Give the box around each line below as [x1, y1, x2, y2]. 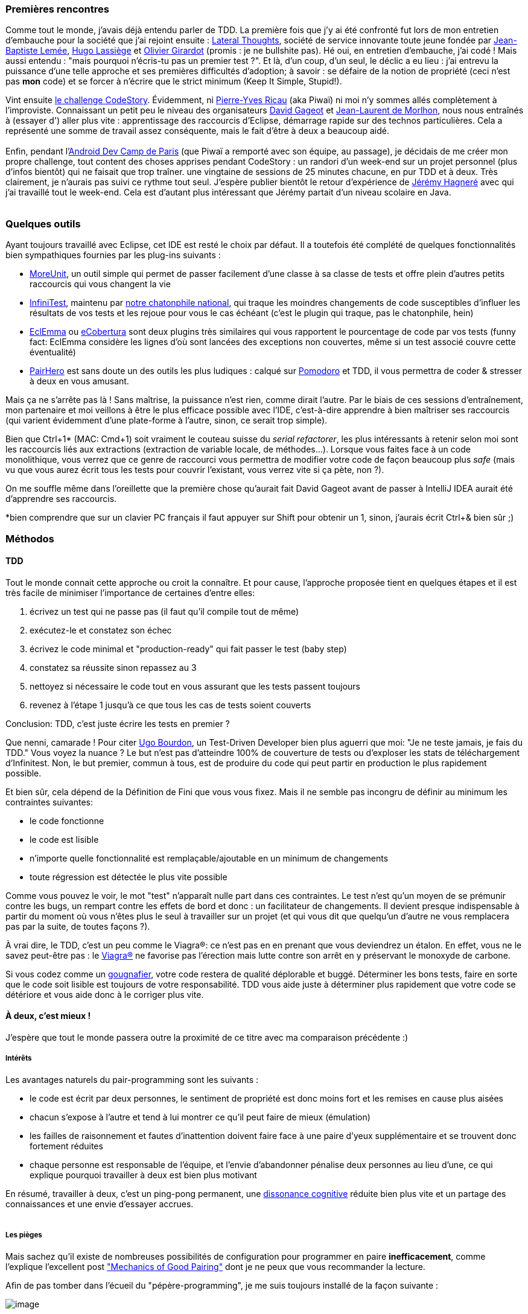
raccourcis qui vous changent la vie [30, 279, 171, 290]
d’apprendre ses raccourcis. [5, 494, 117, 504]
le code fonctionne [30, 815, 104, 826]
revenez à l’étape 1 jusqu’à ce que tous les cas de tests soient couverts [30, 699, 311, 710]
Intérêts [5, 1054, 32, 1063]
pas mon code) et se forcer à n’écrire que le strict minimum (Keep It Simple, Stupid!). [5, 76, 342, 87]
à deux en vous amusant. [30, 376, 129, 387]
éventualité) [30, 347, 76, 358]
